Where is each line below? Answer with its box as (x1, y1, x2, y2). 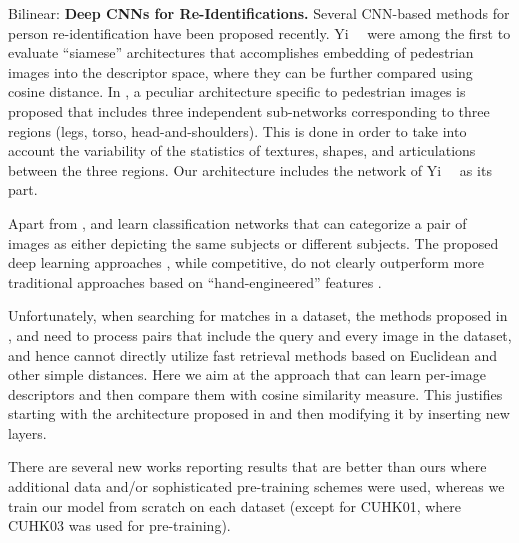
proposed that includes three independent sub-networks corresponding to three (8, 100, 490, 121)
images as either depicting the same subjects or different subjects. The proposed (8, 232, 499, 253)
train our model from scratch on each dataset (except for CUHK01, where (8, 495, 462, 516)
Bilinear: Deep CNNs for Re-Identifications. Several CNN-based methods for (8, 3, 510, 23)
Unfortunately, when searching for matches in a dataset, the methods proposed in (8, 305, 508, 326)
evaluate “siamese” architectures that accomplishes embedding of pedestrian (8, 42, 474, 63)
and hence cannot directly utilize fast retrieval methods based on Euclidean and (8, 344, 498, 365)
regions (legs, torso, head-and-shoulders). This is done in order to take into (8, 120, 467, 141)
